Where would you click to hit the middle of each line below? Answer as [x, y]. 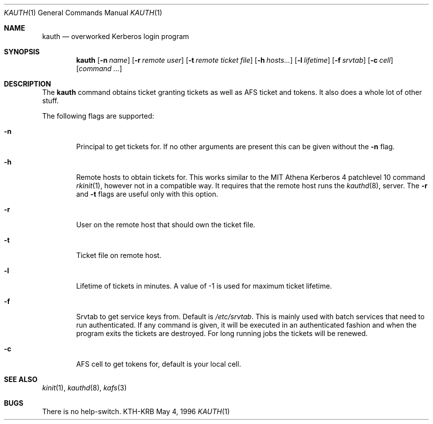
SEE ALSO [21, 379]
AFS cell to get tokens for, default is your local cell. [159, 364]
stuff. [50, 101]
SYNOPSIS [22, 52]
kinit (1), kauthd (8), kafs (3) [85, 388]
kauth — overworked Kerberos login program [116, 36]
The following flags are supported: [98, 116]
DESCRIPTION [28, 84]
